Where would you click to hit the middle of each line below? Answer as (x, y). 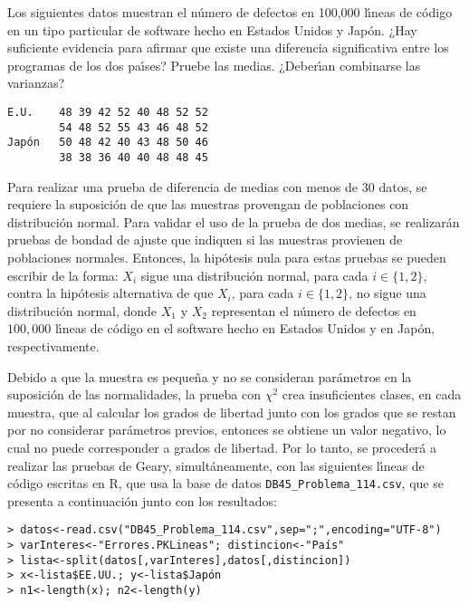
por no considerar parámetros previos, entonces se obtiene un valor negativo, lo (227, 430)
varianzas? (36, 83)
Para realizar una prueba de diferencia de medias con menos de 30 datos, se (217, 186)
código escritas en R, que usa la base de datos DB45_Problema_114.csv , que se (225, 483)
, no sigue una (388, 293)
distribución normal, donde (82, 310)
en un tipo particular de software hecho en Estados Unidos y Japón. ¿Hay (212, 29)
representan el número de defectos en (314, 310)
